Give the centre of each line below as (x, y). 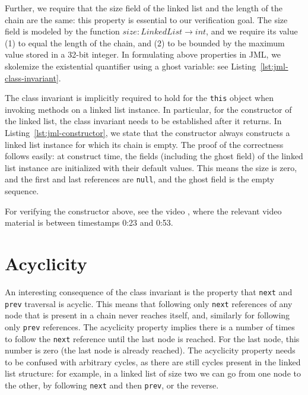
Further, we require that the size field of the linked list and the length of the (144, 8)
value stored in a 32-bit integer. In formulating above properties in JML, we (143, 54)
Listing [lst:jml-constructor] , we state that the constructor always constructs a (147, 132)
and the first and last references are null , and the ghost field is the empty (140, 179)
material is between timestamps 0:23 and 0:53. (89, 222)
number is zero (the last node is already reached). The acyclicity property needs (150, 350)
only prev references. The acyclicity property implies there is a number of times (150, 326)
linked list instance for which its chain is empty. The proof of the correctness (144, 144)
